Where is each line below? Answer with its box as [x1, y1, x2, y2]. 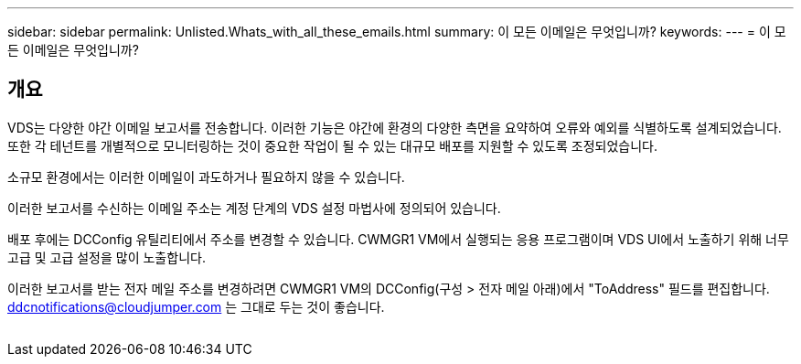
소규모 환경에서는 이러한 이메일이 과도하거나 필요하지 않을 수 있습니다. [7, 168, 405, 185]
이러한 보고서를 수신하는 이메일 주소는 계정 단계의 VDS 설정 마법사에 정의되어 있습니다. [7, 199, 501, 216]
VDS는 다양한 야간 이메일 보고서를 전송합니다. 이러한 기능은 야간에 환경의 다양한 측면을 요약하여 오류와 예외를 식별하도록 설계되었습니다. [7, 119, 782, 135]
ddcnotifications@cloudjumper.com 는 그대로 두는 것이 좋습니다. [7, 298, 385, 315]
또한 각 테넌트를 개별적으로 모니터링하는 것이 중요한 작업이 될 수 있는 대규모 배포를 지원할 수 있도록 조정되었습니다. [7, 137, 658, 154]
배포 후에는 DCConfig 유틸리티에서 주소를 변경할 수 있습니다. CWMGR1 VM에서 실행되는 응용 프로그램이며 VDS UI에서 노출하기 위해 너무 [7, 230, 789, 247]
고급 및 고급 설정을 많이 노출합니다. [7, 249, 206, 265]
